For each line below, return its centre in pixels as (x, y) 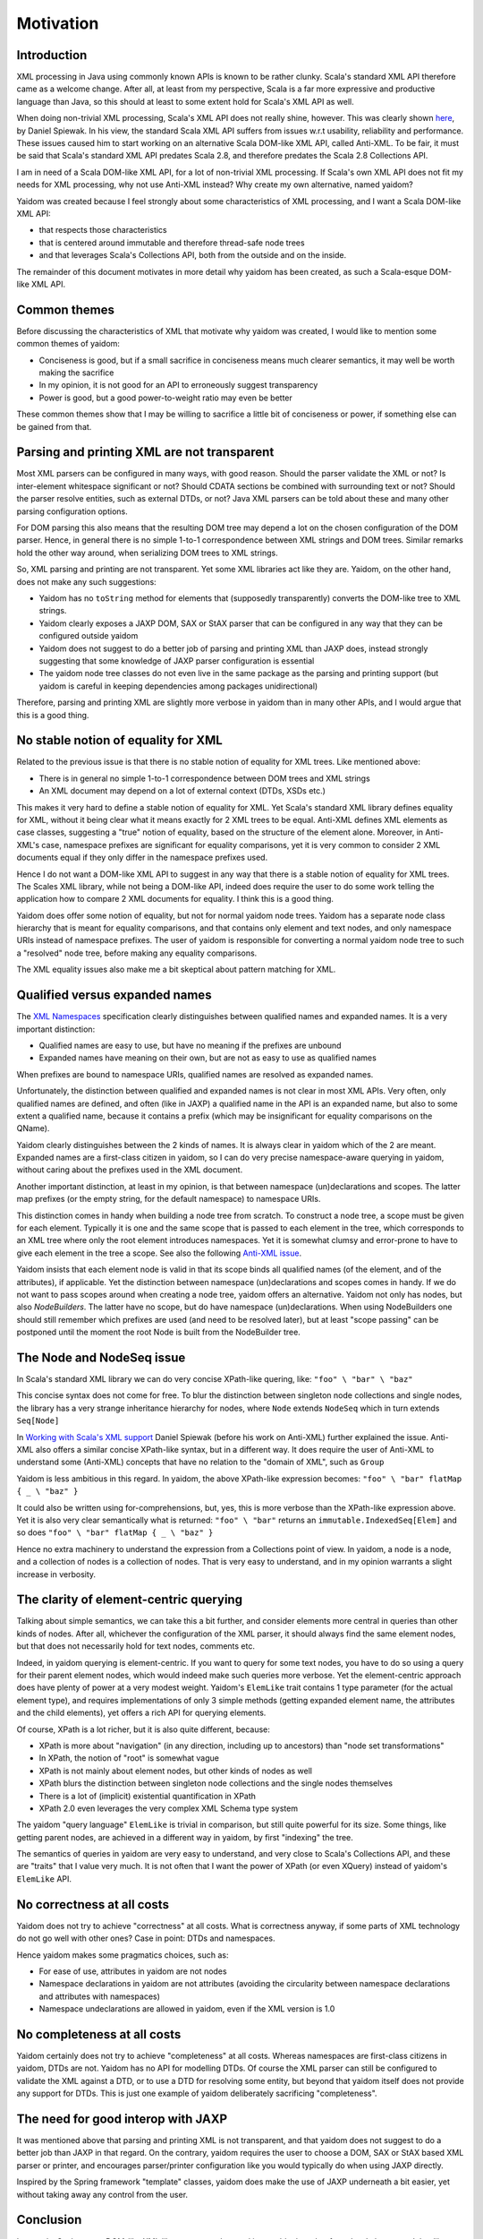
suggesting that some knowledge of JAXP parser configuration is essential (177, 661)
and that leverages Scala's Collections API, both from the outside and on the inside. (193, 255)
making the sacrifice (76, 373)
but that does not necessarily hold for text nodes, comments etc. (136, 1646)
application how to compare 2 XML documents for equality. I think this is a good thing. (175, 899)
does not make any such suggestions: (86, 581)
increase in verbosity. (56, 1574)
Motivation (58, 23)
